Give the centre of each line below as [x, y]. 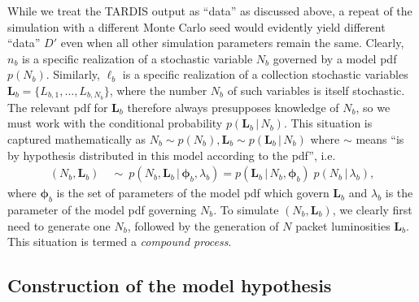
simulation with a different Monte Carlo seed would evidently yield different [196, 26]
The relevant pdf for [58, 107]
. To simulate [246, 210]
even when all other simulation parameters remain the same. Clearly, [232, 43]
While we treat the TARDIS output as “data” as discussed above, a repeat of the [210, 11]
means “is [380, 139]
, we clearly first [372, 210]
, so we [373, 107]
